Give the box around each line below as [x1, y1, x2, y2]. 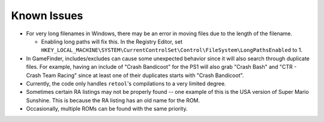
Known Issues [11, 9, 83, 22]
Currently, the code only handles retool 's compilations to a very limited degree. [26, 80, 226, 87]
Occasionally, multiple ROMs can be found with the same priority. [26, 105, 188, 112]
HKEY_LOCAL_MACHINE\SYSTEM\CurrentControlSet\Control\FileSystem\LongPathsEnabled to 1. [41, 47, 303, 54]
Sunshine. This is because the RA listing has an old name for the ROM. [26, 96, 200, 104]
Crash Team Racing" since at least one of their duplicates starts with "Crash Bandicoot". [26, 72, 244, 79]
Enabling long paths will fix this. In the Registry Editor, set [41, 38, 183, 45]
